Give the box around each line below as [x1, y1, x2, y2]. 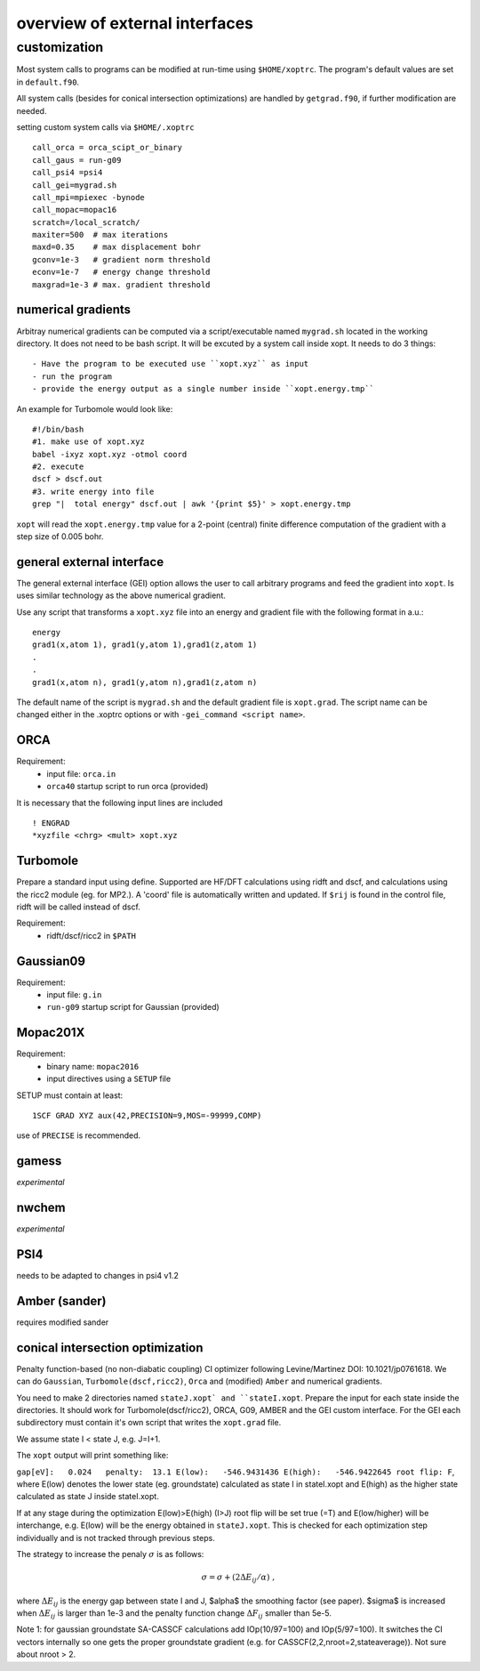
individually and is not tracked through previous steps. [16, 1532, 215, 1543]
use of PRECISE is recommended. [16, 1130, 141, 1141]
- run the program [32, 371, 113, 382]
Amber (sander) [16, 1293, 107, 1308]
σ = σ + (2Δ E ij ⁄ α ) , [201, 1572, 276, 1584]
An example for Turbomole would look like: [16, 403, 173, 414]
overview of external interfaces [16, 13, 253, 33]
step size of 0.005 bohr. [16, 531, 104, 542]
